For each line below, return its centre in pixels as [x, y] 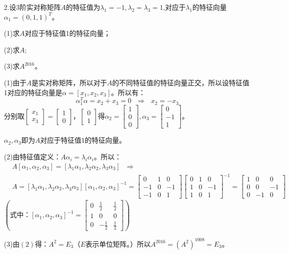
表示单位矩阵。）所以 [118, 243]
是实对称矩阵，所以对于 [69, 82]
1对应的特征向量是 [33, 92]
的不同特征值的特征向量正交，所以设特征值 [181, 82]
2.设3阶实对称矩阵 [32, 7]
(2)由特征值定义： [32, 157]
